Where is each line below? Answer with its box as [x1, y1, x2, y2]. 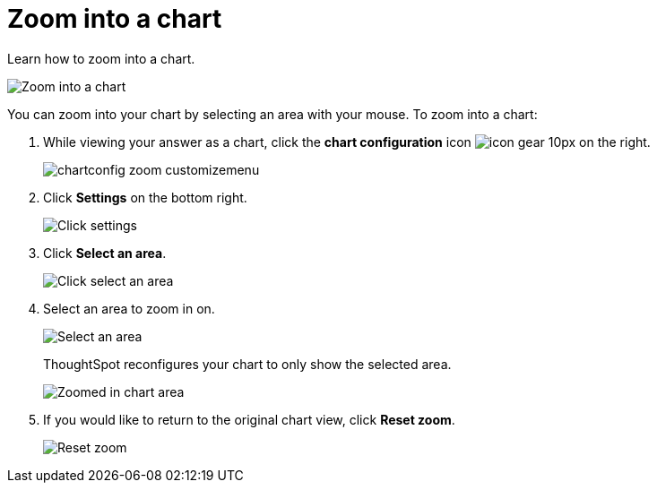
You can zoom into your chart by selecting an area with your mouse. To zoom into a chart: [7, 106, 538, 122]
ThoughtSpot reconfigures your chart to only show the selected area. [43, 356, 452, 372]
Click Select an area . [43, 245, 167, 261]
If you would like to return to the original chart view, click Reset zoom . [43, 411, 455, 427]
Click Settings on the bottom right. [43, 189, 247, 205]
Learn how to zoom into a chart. [7, 50, 195, 66]
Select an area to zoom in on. [43, 300, 215, 316]
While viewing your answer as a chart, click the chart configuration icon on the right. [43, 133, 651, 150]
